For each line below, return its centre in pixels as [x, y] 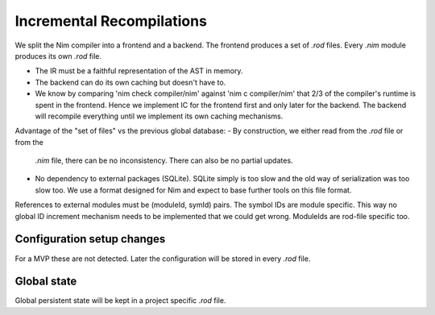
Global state [46, 282]
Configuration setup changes [90, 239]
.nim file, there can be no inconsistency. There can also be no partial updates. [164, 160]
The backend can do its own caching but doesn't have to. [130, 82]
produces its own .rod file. [58, 56]
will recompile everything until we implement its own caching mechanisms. [159, 116]
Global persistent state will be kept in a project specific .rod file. [120, 300]
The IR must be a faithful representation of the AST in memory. [139, 71]
